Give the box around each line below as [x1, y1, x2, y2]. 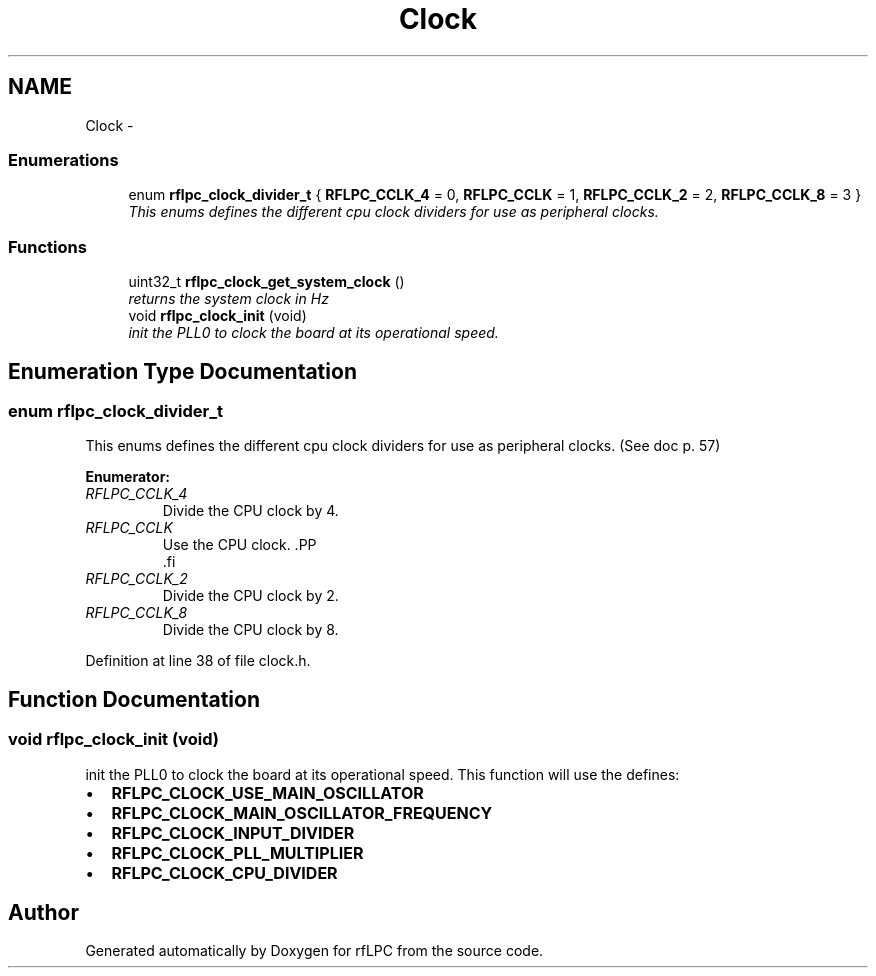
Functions [8, 236, 87, 257]
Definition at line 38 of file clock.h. [85, 652, 311, 670]
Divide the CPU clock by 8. [162, 621, 339, 639]
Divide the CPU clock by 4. [162, 502, 339, 520]
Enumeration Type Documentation [8, 358, 357, 384]
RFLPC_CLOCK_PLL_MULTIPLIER [111, 842, 364, 863]
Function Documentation [8, 686, 260, 712]
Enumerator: [85, 468, 171, 486]
